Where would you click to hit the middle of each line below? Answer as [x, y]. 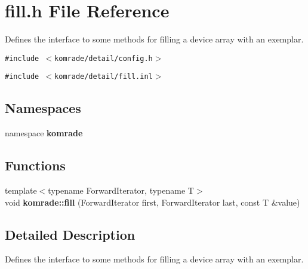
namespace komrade [44, 133]
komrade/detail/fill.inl [104, 77]
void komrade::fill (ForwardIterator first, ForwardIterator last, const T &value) [153, 202]
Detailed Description [70, 234]
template [21, 190]
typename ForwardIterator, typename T [121, 190]
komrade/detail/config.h [104, 58]
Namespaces [43, 108]
